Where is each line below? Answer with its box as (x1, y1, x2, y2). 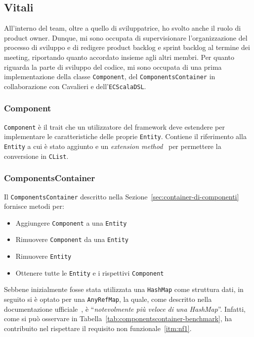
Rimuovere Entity (15, 251, 72, 261)
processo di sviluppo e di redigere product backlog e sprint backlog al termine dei (4, 42, 250, 52)
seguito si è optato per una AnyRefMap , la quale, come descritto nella (4, 294, 212, 304)
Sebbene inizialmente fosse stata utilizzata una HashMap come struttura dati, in (4, 284, 244, 294)
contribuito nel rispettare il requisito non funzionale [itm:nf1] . (4, 323, 192, 333)
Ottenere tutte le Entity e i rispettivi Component (15, 267, 164, 278)
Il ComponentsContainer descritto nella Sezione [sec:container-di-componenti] (4, 191, 239, 201)
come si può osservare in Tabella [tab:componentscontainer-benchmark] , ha (4, 313, 232, 324)
